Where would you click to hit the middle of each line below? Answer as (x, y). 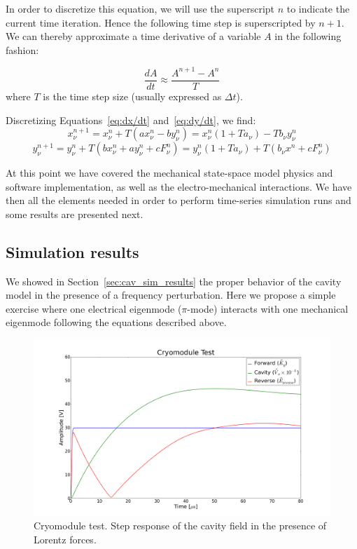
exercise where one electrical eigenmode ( (94, 308)
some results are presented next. (75, 213)
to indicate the (318, 8)
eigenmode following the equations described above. (116, 322)
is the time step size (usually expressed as (132, 96)
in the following (308, 36)
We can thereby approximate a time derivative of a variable (133, 36)
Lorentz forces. (65, 540)
